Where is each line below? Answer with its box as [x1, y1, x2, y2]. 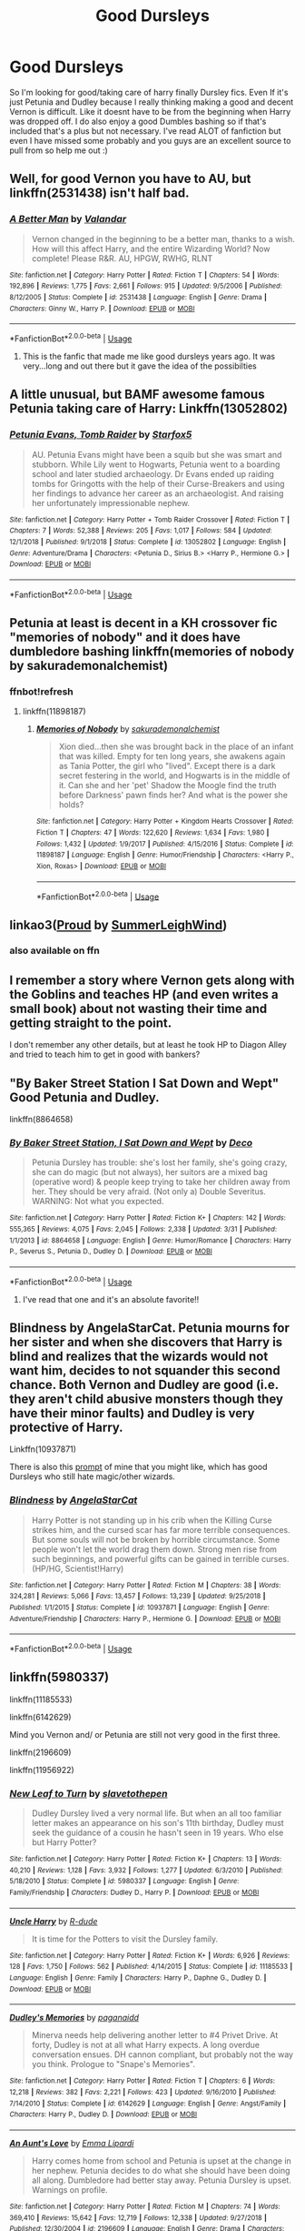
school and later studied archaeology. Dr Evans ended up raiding [31, 468, 275, 479]
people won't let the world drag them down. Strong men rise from [31, 1544, 278, 1555]
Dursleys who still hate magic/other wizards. [9, 1471, 175, 1482]
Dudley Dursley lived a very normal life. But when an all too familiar [31, 1808, 282, 1819]
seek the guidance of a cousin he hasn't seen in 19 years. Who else [31, 1827, 284, 1839]
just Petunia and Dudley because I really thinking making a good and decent [9, 96, 294, 107]
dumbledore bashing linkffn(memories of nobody [9, 644, 295, 659]
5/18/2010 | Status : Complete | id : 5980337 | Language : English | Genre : [9, 1877, 240, 1886]
